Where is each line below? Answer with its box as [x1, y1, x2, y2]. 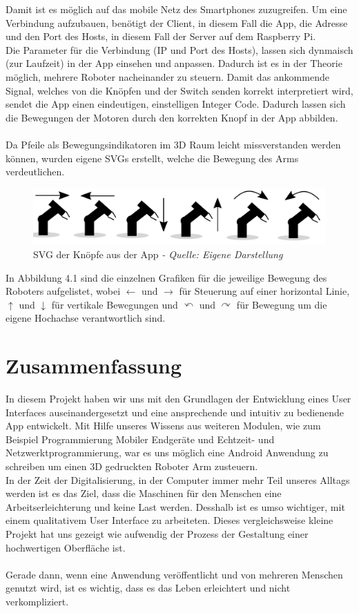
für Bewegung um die [236, 297, 327, 311]
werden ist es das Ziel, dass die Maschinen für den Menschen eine [6, 486, 282, 500]
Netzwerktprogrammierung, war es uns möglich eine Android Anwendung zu [6, 445, 329, 460]
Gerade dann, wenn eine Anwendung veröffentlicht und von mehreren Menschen [6, 567, 343, 581]
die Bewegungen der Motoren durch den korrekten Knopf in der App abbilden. [6, 110, 338, 124]
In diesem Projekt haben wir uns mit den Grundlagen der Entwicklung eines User [6, 391, 351, 406]
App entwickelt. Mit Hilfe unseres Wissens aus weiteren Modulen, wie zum [6, 418, 321, 433]
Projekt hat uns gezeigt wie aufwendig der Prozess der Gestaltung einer [6, 526, 309, 541]
